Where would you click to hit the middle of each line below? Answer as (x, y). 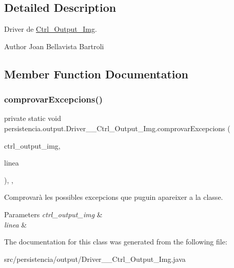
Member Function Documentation (96, 74)
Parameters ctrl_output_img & (53, 214)
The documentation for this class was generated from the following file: (116, 242)
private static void (33, 118)
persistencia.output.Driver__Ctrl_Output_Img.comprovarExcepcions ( (117, 128)
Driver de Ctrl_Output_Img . (51, 29)
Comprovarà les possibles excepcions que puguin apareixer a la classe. (114, 197)
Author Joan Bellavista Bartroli (54, 46)
